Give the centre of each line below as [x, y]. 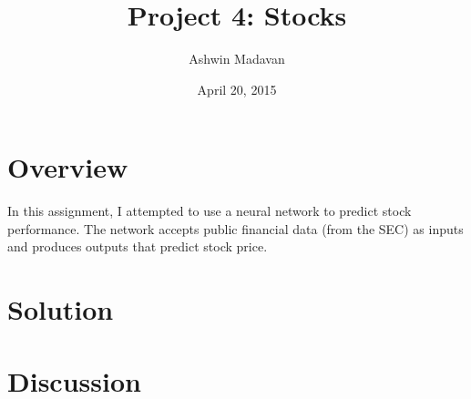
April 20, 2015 [237, 89]
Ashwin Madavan [237, 59]
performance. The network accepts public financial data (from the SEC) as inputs [235, 228]
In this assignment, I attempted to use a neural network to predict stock [210, 211]
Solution [61, 309]
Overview [68, 167]
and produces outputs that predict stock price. [138, 246]
